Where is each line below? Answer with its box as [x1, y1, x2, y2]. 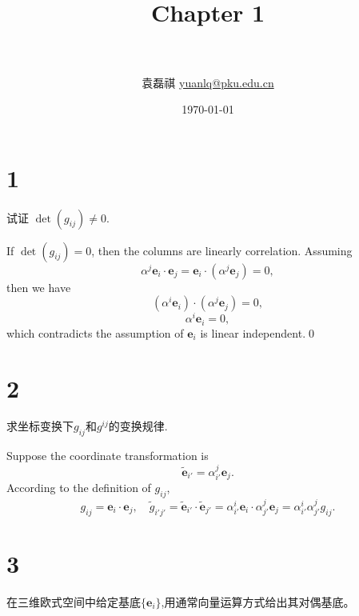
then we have [6, 278, 71, 295]
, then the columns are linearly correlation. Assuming [91, 242, 353, 258]
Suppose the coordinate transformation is [6, 447, 209, 464]
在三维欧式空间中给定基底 [6, 593, 141, 610]
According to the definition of [6, 479, 151, 496]
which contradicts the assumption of [6, 324, 184, 341]
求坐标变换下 [6, 418, 74, 434]
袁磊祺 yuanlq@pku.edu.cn [142, 74, 274, 90]
